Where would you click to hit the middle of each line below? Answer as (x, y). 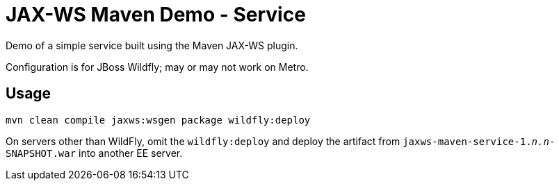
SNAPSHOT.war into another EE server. (94, 153)
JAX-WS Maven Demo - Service (156, 15)
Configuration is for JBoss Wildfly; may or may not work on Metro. (157, 67)
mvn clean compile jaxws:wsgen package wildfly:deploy (158, 120)
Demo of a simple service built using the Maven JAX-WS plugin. (152, 45)
